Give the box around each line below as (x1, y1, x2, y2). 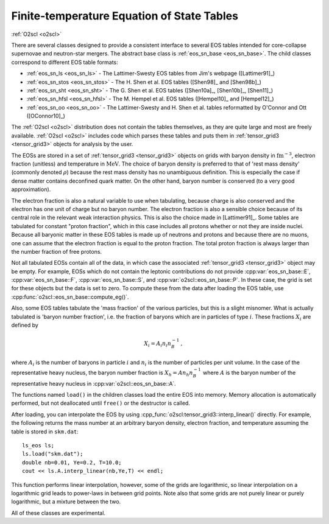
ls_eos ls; (22, 442, 55, 449)
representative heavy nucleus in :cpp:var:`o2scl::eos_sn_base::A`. (11, 380, 176, 387)
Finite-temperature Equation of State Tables (11, 9, 239, 23)
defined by (11, 321, 39, 329)
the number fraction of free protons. (11, 248, 102, 255)
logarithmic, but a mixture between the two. (11, 498, 121, 505)
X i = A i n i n (144, 340, 172, 348)
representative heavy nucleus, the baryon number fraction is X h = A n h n (11, 369, 193, 377)
